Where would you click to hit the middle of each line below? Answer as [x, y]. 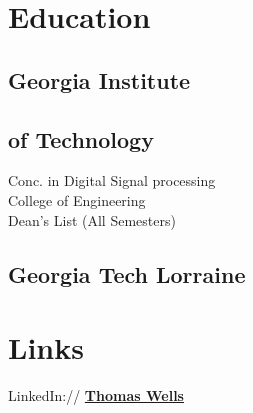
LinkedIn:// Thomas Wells [96, 395]
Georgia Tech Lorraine [127, 273]
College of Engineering [77, 199]
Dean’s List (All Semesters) [92, 219]
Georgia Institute [99, 79]
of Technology [81, 138]
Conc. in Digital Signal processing [112, 180]
